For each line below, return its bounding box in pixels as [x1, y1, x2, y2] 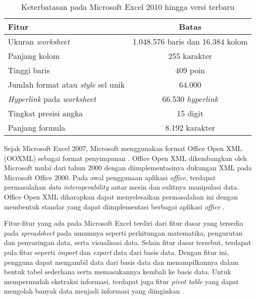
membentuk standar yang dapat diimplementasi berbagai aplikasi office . [4, 201, 225, 211]
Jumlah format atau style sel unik [8, 79, 125, 90]
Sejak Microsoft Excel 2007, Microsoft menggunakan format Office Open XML [4, 143, 242, 153]
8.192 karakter [165, 122, 215, 133]
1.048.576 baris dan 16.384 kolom [132, 36, 248, 47]
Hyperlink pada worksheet [8, 93, 96, 104]
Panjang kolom [8, 50, 60, 61]
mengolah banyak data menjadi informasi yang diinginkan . [4, 286, 184, 296]
